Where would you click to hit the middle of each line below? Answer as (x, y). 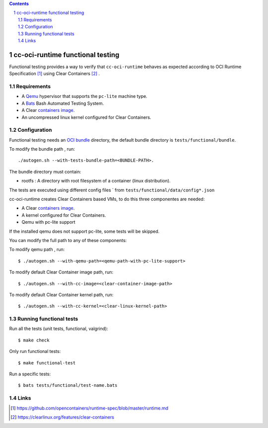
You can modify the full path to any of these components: (68, 240)
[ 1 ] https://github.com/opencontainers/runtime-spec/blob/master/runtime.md (90, 408)
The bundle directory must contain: (45, 171)
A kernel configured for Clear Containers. (64, 215)
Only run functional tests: (35, 351)
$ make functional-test (47, 363)
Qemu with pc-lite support (48, 222)
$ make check (34, 340)
